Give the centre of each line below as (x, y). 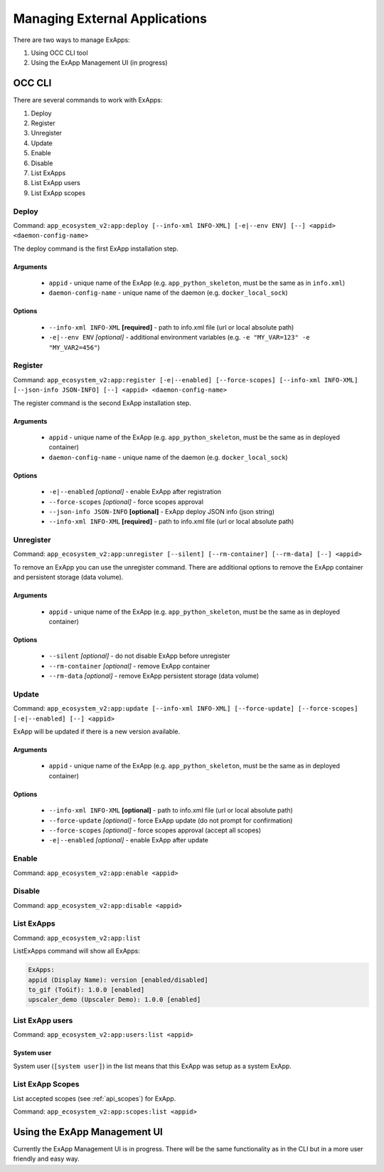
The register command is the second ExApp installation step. (102, 403)
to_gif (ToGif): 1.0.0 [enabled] (86, 990)
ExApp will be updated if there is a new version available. (97, 732)
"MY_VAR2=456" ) (74, 347)
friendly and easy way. (46, 1159)
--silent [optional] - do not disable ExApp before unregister (139, 656)
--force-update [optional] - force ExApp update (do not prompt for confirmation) (171, 820)
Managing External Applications (110, 19)
